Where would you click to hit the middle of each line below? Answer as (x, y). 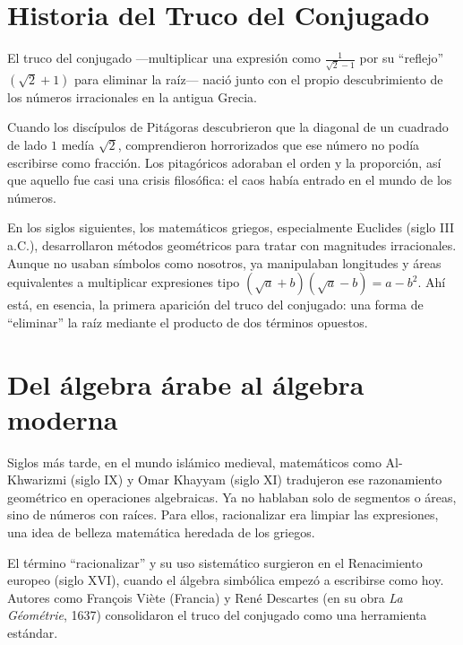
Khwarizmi (37, 479)
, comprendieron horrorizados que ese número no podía (269, 145)
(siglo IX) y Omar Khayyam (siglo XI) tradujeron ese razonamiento (256, 479)
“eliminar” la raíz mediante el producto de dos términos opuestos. (188, 322)
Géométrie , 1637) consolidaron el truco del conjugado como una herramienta (217, 615)
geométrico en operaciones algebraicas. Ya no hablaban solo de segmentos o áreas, (232, 497)
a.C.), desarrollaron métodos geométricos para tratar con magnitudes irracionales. (232, 244)
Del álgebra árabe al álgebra (186, 384)
